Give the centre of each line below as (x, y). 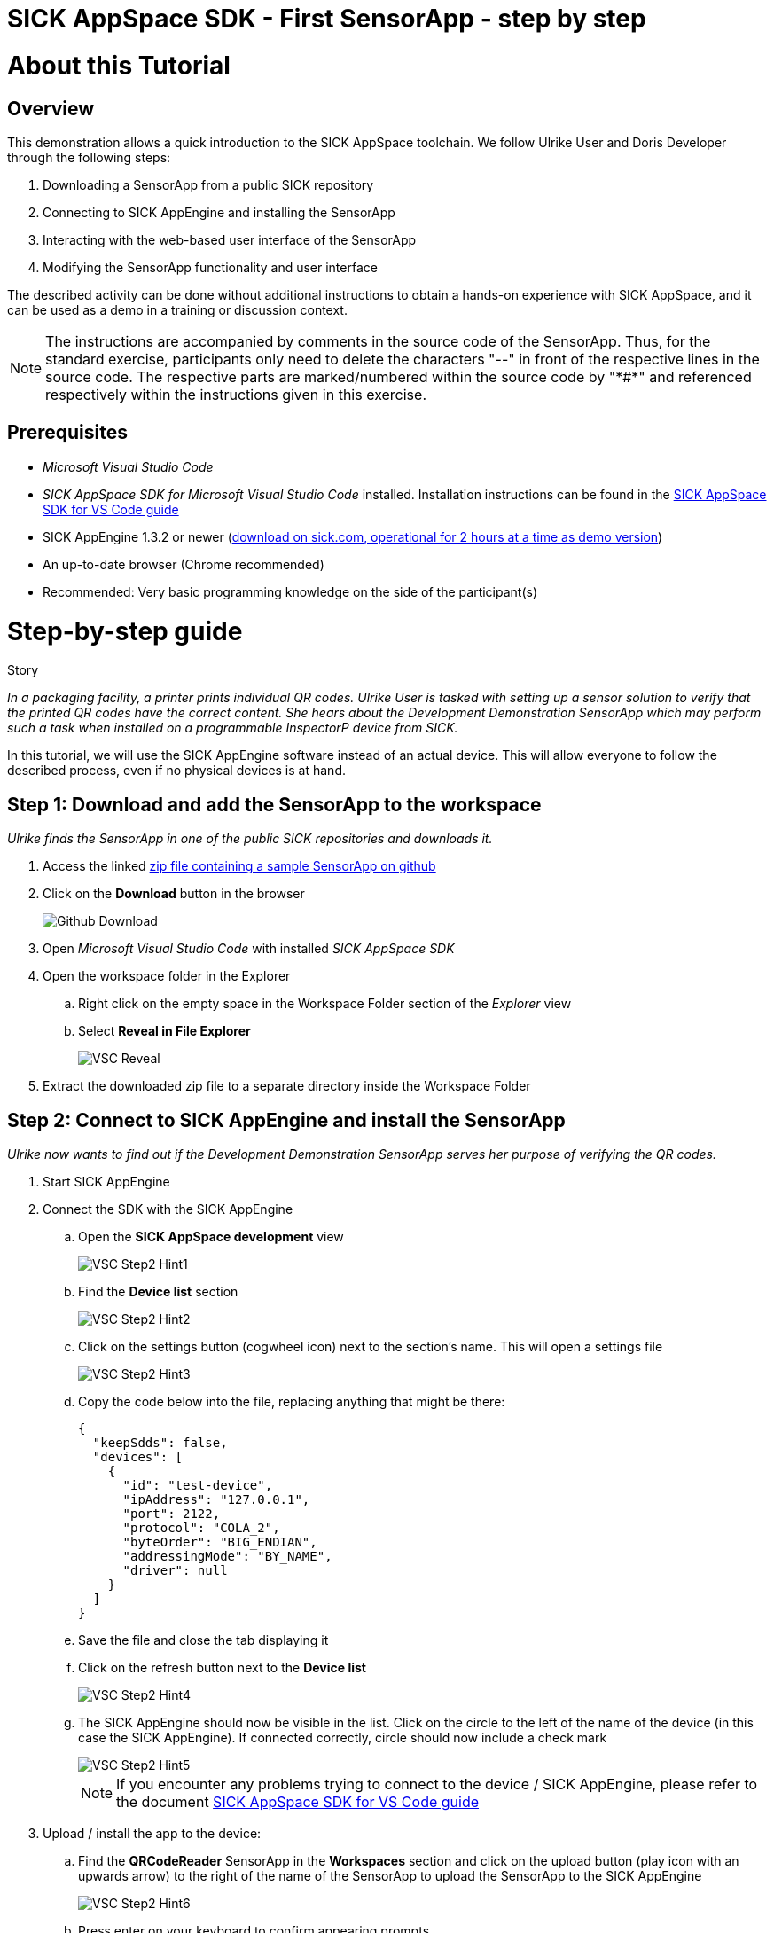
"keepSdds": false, (160, 1442)
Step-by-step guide (125, 631)
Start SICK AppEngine (106, 1181)
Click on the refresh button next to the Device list (222, 1667)
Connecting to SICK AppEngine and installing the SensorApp (219, 212)
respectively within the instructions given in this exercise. (236, 394)
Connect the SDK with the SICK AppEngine (168, 1209)
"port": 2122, (172, 1513)
